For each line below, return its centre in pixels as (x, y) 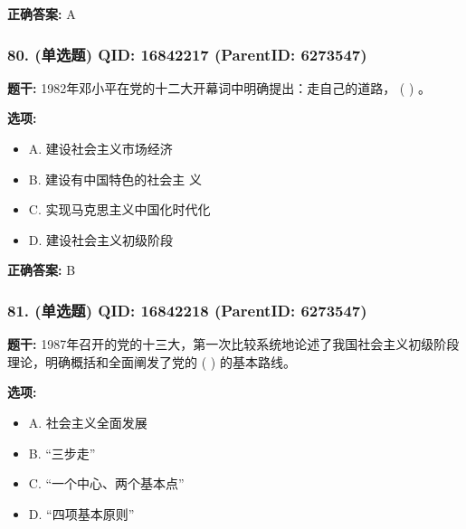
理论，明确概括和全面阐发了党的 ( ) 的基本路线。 (152, 361)
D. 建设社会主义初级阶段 (101, 239)
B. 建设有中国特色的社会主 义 (115, 179)
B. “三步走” (62, 453)
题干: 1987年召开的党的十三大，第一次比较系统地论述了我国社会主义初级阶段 (233, 344)
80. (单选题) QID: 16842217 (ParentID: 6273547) (187, 54)
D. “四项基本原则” (81, 513)
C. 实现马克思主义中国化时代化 (119, 209)
